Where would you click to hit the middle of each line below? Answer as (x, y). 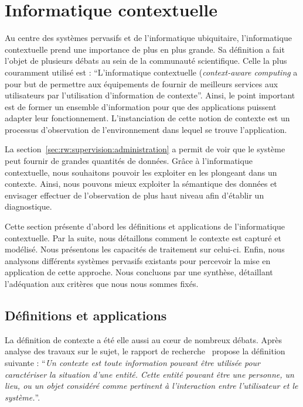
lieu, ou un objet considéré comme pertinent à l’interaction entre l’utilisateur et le (151, 386)
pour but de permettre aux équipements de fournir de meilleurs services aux (142, 83)
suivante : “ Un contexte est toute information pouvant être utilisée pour (132, 362)
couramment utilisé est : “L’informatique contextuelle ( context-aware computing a (151, 72)
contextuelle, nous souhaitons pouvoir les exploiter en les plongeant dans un (141, 172)
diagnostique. (28, 206)
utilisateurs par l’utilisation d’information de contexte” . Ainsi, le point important (150, 95)
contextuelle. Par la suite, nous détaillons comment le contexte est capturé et (143, 237)
